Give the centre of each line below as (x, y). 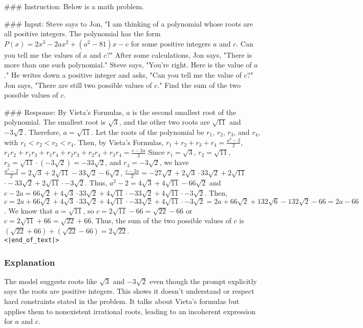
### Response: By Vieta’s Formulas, (64, 112)
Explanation (30, 262)
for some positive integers (171, 43)
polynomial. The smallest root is (55, 122)
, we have (174, 162)
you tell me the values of (43, 54)
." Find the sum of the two (199, 85)
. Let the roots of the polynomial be (148, 132)
